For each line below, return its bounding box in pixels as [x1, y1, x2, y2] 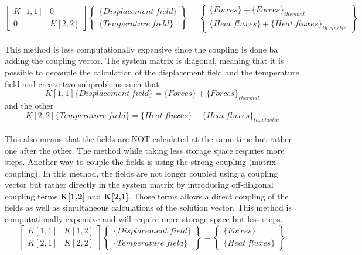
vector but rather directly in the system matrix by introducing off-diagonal [5, 178, 274, 191]
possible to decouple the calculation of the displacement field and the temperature [5, 66, 299, 78]
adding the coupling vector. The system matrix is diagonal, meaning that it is [5, 54, 284, 67]
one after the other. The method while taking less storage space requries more [5, 144, 285, 156]
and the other [5, 99, 54, 111]
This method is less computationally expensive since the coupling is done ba [5, 43, 278, 55]
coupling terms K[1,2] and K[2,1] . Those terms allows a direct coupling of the [5, 189, 289, 202]
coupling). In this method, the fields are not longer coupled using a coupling [5, 167, 278, 179]
